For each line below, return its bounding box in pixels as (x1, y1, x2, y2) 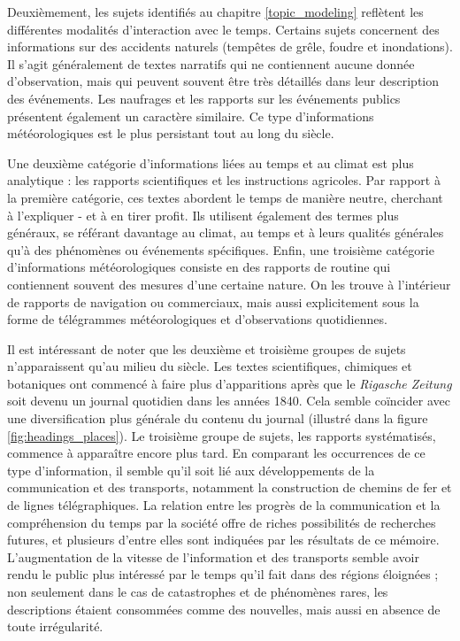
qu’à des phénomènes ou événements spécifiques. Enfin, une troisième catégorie (7, 240, 434, 259)
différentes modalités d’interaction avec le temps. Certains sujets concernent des (7, 19, 440, 38)
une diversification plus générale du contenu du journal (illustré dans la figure (7, 409, 428, 428)
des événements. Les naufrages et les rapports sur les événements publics (7, 89, 401, 107)
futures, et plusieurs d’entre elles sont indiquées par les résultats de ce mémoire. (7, 530, 440, 549)
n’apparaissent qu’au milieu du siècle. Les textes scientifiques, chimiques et (7, 357, 412, 375)
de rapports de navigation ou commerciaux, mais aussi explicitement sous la (7, 292, 419, 311)
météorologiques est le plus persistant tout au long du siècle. (7, 124, 334, 143)
